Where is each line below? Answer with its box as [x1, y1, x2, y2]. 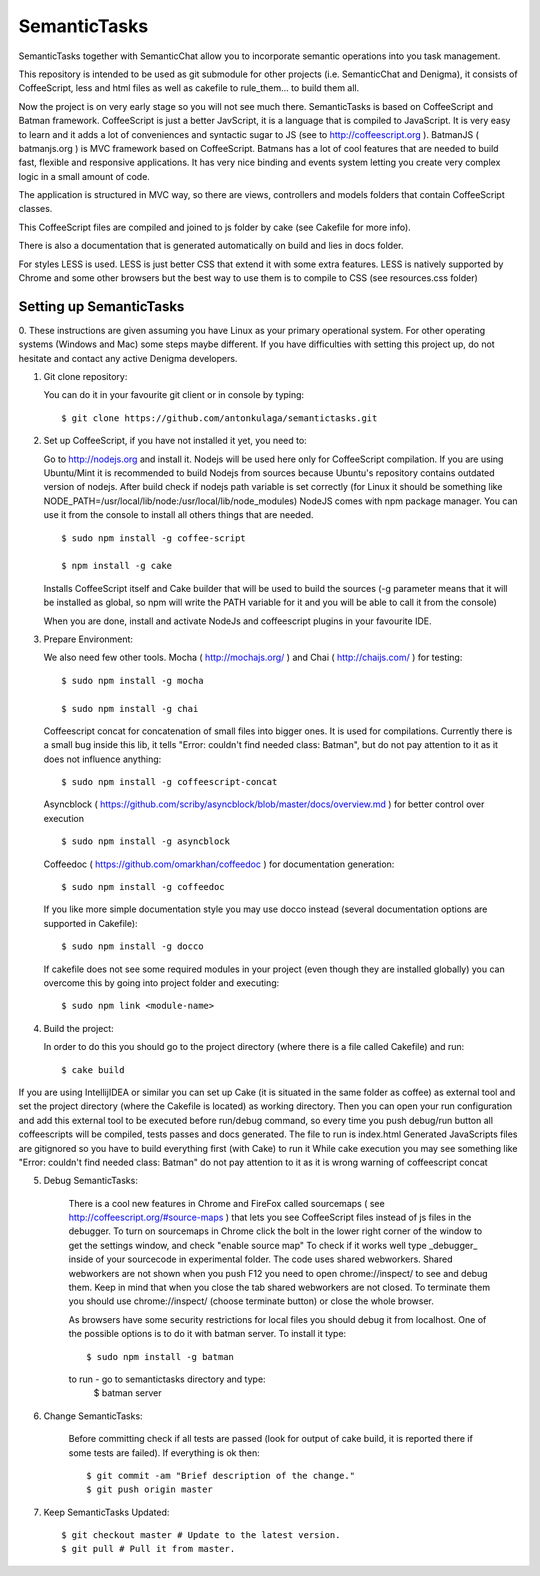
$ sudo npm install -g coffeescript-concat [61, 776, 278, 788]
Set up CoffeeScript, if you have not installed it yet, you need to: [43, 435, 307, 447]
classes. [18, 203, 53, 215]
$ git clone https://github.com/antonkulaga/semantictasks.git [61, 412, 378, 424]
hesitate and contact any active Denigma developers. [18, 352, 238, 364]
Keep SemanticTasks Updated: [43, 1506, 170, 1518]
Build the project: [43, 1022, 114, 1034]
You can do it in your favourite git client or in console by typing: [43, 389, 305, 401]
